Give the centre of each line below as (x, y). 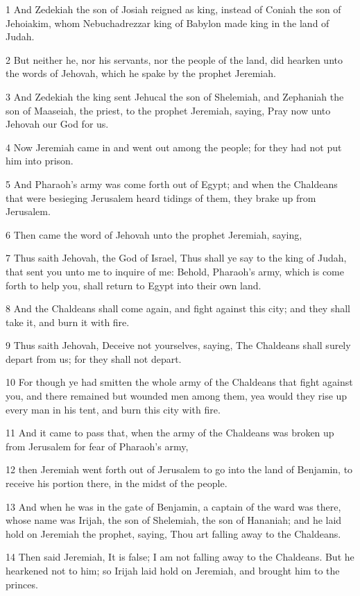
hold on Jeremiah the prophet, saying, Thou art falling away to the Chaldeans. (173, 533)
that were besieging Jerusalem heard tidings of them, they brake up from (161, 197)
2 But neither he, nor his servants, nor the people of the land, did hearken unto (174, 59)
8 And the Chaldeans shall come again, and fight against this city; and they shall (178, 308)
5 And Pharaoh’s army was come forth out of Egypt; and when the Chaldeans (172, 184)
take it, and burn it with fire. (68, 322)
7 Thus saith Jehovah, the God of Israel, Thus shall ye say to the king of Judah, (176, 258)
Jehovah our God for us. (57, 124)
